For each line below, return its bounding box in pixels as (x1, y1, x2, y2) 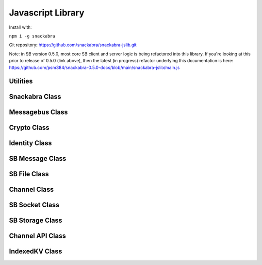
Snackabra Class (9, 93, 62, 101)
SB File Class (9, 170, 49, 178)
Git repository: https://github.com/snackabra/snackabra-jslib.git (9, 42, 137, 48)
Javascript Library (9, 7, 84, 18)
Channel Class (9, 185, 54, 194)
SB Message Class (9, 154, 66, 163)
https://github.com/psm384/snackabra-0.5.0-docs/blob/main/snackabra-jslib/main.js (9, 65, 180, 70)
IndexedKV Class (9, 248, 63, 256)
